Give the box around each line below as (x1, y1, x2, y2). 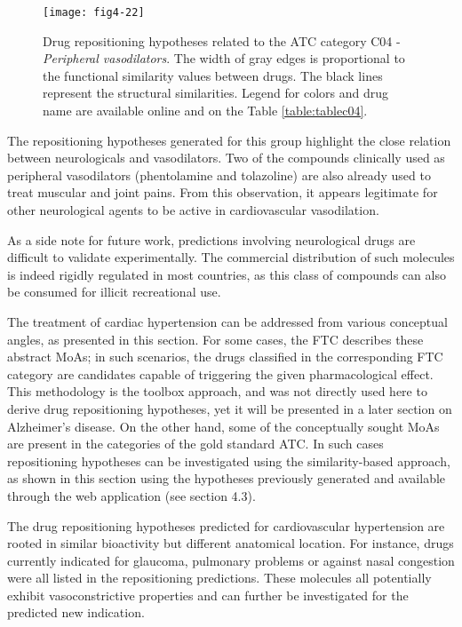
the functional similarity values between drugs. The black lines (43, 66, 383, 84)
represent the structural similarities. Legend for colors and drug (43, 83, 389, 102)
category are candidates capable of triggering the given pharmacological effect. (7, 364, 434, 383)
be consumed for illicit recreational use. (7, 282, 221, 301)
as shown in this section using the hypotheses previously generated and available (7, 469, 446, 488)
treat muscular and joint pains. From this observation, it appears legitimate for (7, 183, 438, 202)
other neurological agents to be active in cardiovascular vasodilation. (7, 201, 379, 218)
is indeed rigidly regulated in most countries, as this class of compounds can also (7, 265, 446, 283)
